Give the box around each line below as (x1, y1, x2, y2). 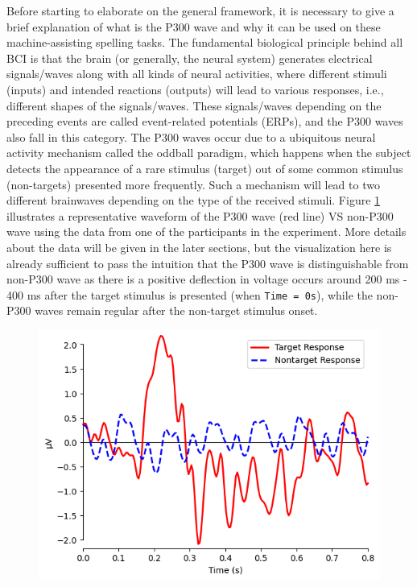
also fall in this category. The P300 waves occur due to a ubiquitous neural (6, 128, 376, 145)
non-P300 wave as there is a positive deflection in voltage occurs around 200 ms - (6, 271, 407, 287)
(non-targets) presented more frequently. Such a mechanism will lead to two (6, 176, 380, 192)
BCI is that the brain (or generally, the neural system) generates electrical (6, 49, 373, 66)
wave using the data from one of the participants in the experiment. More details (6, 223, 407, 240)
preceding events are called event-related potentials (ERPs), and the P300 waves (6, 113, 403, 130)
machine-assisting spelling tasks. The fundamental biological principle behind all (6, 34, 403, 51)
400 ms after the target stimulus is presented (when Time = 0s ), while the (6, 286, 373, 303)
